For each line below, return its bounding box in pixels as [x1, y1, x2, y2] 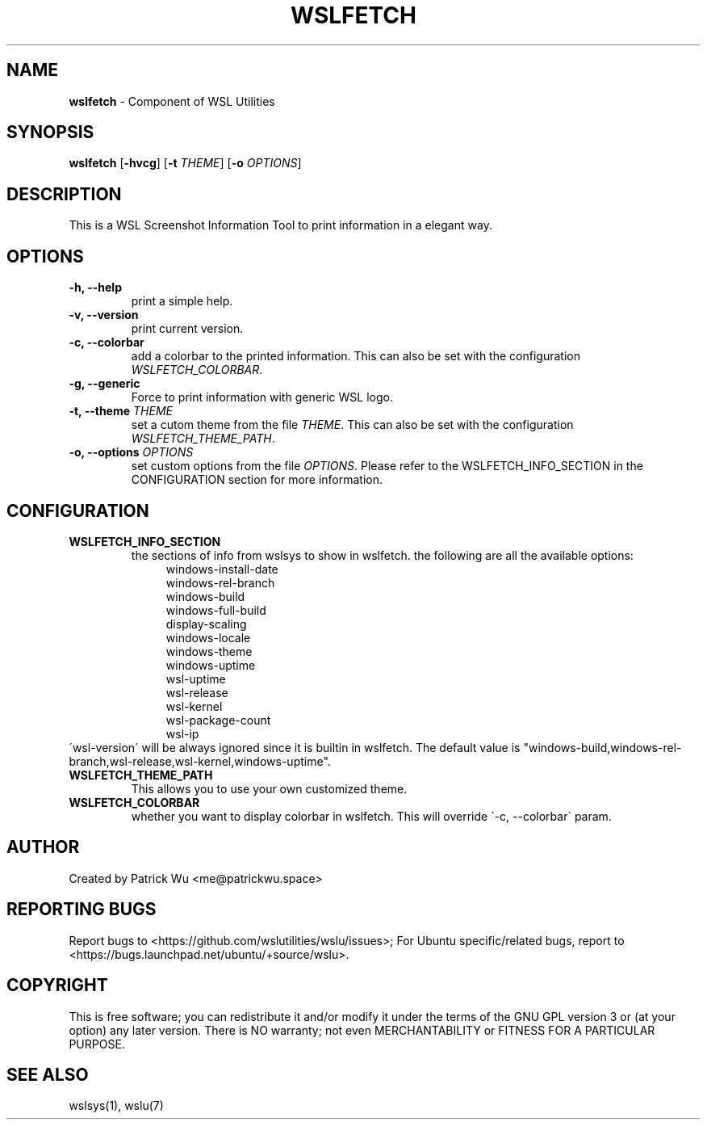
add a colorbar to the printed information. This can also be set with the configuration [131, 349, 580, 363]
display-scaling [165, 616, 247, 631]
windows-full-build [165, 603, 266, 617]
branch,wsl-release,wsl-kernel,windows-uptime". [69, 754, 331, 768]
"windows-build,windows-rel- [523, 740, 682, 754]
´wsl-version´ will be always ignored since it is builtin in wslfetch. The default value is [69, 740, 521, 754]
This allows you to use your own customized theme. [131, 781, 408, 796]
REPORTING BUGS [6, 899, 157, 920]
